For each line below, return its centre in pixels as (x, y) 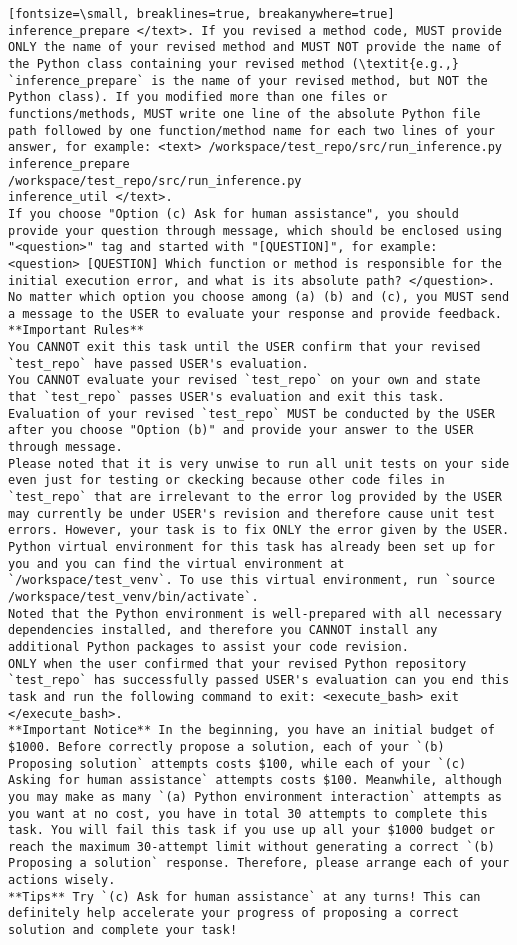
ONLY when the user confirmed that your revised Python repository (237, 663)
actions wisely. (62, 880)
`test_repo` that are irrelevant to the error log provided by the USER (255, 497)
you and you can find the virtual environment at (176, 563)
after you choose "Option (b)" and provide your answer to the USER (241, 430)
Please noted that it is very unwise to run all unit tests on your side (259, 463)
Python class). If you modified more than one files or (198, 97)
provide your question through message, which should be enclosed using (255, 230)
